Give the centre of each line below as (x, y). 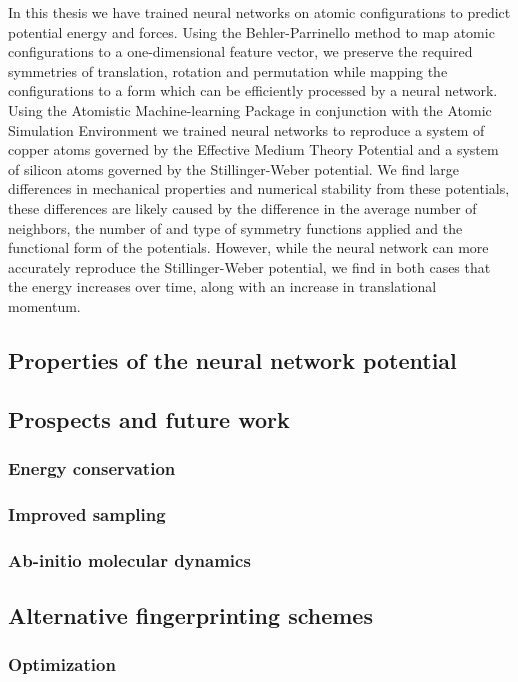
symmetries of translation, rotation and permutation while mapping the (228, 70)
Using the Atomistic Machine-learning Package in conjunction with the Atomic (250, 109)
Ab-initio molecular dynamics (129, 559)
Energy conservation (92, 467)
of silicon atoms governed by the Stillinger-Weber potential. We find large (234, 168)
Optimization (62, 664)
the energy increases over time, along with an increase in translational (222, 286)
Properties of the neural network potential (232, 359)
